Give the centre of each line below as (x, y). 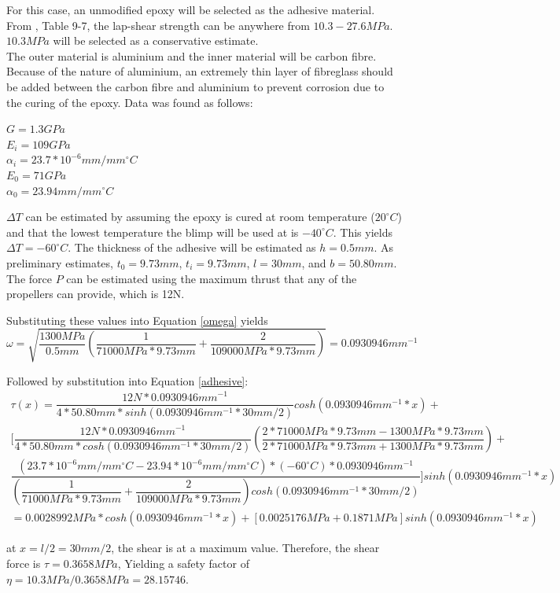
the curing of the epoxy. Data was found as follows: (130, 102)
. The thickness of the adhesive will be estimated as (192, 247)
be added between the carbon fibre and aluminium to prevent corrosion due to (195, 86)
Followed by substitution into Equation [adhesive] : (127, 380)
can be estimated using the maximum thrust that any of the (212, 278)
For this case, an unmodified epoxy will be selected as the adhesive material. (191, 9)
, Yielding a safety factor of (183, 563)
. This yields (363, 232)
